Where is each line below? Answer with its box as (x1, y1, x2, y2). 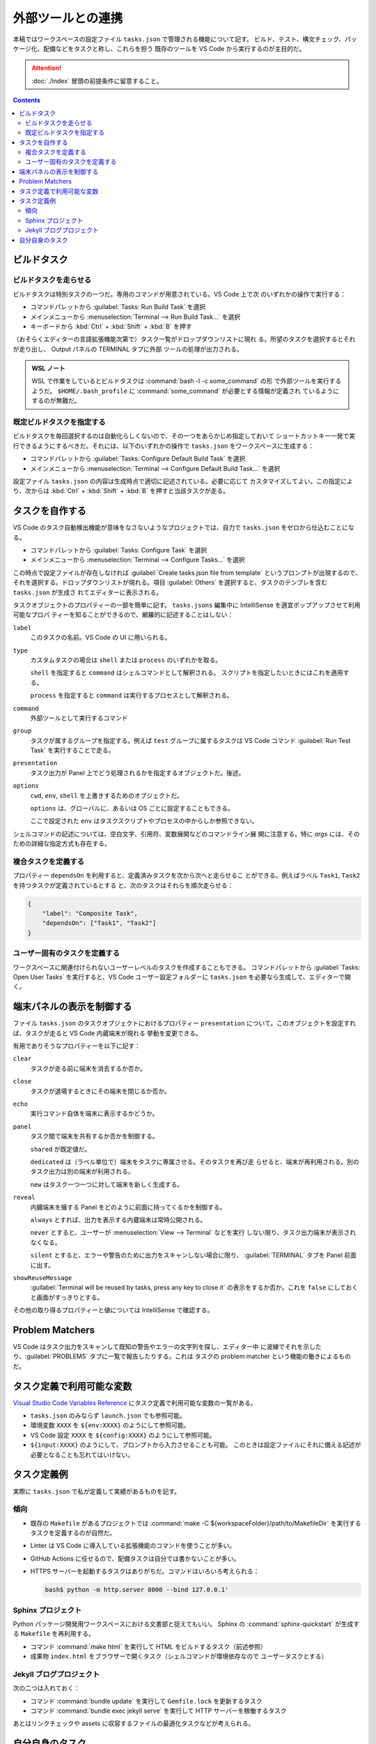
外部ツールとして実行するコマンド (30, 714, 128, 722)
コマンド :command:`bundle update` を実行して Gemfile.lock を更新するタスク (30, 1697, 263, 1705)
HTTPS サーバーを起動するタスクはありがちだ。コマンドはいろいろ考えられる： (30, 1567, 260, 1576)
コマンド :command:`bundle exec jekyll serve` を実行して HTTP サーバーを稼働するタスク (30, 1706, 287, 1715)
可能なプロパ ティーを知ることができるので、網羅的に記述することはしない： (13, 610, 234, 619)
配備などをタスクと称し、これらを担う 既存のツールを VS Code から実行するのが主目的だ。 (42, 44, 306, 52)
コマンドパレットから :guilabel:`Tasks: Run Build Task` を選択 (30, 303, 206, 311)
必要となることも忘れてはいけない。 (30, 1450, 134, 1459)
